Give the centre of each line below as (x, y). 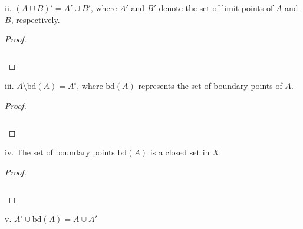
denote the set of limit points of (216, 8)
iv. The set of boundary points (60, 152)
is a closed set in (180, 152)
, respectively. (35, 19)
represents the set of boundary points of (210, 86)
